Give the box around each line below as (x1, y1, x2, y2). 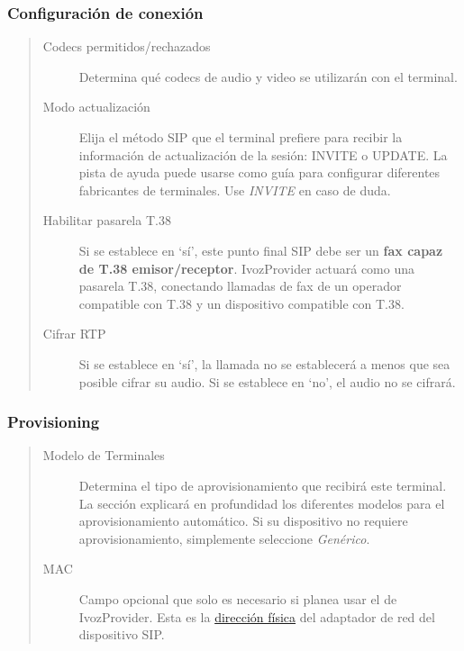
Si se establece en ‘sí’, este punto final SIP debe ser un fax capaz (78, 240, 443, 259)
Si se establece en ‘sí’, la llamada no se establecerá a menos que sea (78, 354, 450, 373)
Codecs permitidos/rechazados (42, 37, 211, 56)
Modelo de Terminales (42, 446, 165, 465)
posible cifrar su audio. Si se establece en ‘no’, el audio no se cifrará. (78, 372, 456, 391)
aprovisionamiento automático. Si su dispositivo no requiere (78, 511, 408, 530)
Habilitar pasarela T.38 (42, 211, 171, 230)
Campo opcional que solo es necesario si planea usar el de (78, 589, 397, 608)
